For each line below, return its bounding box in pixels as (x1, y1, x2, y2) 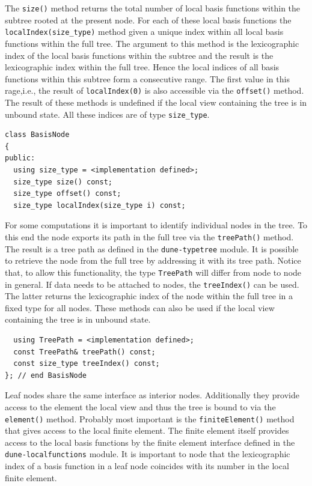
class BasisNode (5, 130, 70, 139)
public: (5, 154, 35, 163)
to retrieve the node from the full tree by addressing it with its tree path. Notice (5, 254, 301, 267)
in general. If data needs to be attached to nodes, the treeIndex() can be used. (5, 278, 299, 290)
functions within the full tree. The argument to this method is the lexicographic (5, 37, 299, 49)
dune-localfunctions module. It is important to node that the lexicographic (5, 448, 290, 460)
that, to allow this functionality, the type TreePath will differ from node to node (5, 266, 302, 278)
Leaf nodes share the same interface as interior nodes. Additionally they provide (5, 389, 299, 401)
